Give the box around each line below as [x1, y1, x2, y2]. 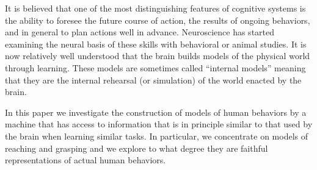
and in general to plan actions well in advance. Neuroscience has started [5, 26, 275, 38]
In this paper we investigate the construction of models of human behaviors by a [5, 105, 307, 118]
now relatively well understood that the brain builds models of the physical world [5, 49, 310, 62]
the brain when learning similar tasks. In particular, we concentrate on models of [5, 129, 308, 142]
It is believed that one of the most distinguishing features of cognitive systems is [5, 2, 306, 14]
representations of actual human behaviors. [5, 154, 166, 166]
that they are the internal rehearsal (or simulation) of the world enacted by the [5, 73, 302, 86]
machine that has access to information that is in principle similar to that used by [5, 118, 313, 130]
